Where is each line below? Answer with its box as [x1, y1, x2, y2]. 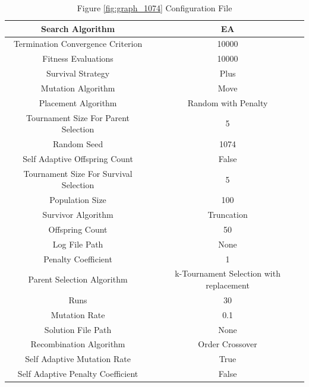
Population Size [49, 193, 106, 206]
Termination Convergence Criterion [13, 37, 143, 50]
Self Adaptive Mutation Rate [25, 353, 131, 365]
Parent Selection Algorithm [28, 273, 128, 286]
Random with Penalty [187, 96, 268, 109]
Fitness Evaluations [42, 52, 113, 65]
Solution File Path [44, 323, 112, 335]
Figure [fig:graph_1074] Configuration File [77, 2, 232, 14]
